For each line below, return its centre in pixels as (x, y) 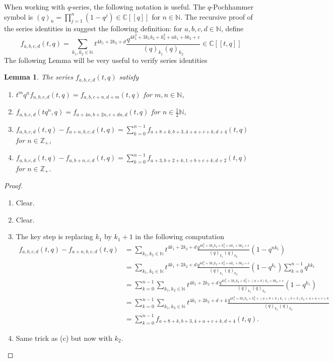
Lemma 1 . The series (39, 77)
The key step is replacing (54, 236)
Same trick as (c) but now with (64, 338)
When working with (35, 7)
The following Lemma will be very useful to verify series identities (106, 60)
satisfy (129, 77)
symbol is (19, 16)
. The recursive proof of (217, 16)
